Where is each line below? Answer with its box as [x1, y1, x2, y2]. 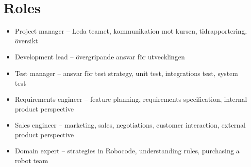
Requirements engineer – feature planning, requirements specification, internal [15, 94, 247, 104]
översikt [15, 35, 38, 45]
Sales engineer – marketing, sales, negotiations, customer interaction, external [15, 120, 246, 130]
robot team [15, 155, 48, 166]
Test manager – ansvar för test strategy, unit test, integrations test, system [15, 68, 238, 78]
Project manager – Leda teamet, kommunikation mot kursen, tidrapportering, [15, 26, 247, 36]
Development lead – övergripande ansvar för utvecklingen [15, 52, 185, 62]
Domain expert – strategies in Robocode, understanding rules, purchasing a [15, 146, 240, 156]
